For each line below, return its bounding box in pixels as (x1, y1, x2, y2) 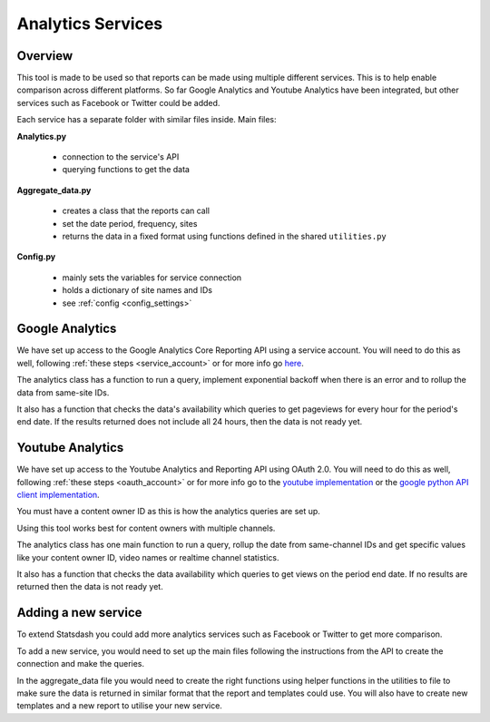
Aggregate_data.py (16, 184, 92, 195)
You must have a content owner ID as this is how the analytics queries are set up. (16, 506, 321, 517)
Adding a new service (16, 605, 142, 620)
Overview (16, 48, 73, 63)
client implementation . (16, 490, 100, 501)
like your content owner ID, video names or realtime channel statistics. (16, 551, 280, 562)
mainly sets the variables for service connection (62, 272, 242, 283)
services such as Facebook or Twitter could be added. (16, 97, 220, 108)
